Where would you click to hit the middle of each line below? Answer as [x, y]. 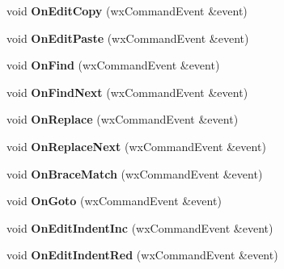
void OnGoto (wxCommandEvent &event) [114, 201]
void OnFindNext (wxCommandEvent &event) [127, 92]
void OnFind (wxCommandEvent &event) [113, 65]
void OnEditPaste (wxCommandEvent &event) [128, 38]
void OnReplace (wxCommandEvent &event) [123, 119]
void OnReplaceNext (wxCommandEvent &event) [136, 146]
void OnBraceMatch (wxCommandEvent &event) [135, 173]
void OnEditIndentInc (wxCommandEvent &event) [140, 227]
